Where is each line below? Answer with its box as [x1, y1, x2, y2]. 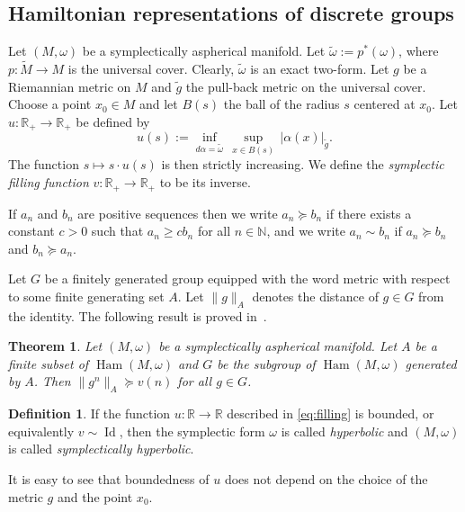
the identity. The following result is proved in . [8, 306, 267, 325]
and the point [57, 487, 133, 506]
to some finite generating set [8, 286, 165, 305]
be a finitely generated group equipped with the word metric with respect [44, 269, 451, 288]
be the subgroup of [217, 354, 316, 373]
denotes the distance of [252, 286, 379, 305]
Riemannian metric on [8, 76, 131, 95]
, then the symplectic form [119, 421, 265, 440]
